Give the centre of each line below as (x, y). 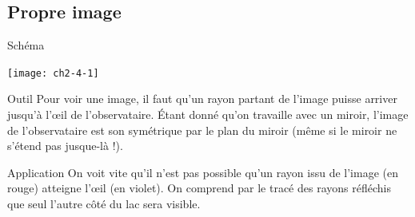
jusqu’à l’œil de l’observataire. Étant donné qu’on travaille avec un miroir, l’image (208, 114)
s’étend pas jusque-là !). (65, 146)
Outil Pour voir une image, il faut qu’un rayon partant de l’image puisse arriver (202, 99)
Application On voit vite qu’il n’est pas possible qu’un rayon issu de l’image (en (203, 172)
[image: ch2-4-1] (53, 73)
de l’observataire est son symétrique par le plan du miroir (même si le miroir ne (202, 130)
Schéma (26, 45)
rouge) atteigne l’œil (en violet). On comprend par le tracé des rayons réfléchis (199, 188)
